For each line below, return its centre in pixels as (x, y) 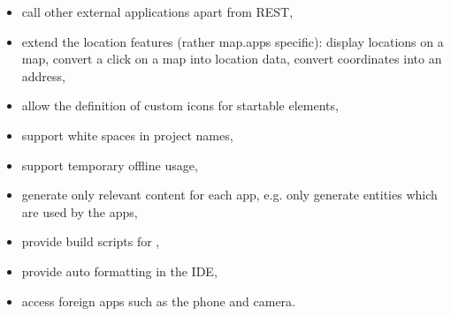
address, (43, 75)
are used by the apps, (80, 211)
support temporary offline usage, (110, 165)
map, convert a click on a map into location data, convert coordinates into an (232, 59)
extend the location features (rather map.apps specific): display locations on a (233, 41)
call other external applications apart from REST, (157, 11)
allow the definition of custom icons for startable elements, (180, 105)
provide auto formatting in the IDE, (119, 271)
